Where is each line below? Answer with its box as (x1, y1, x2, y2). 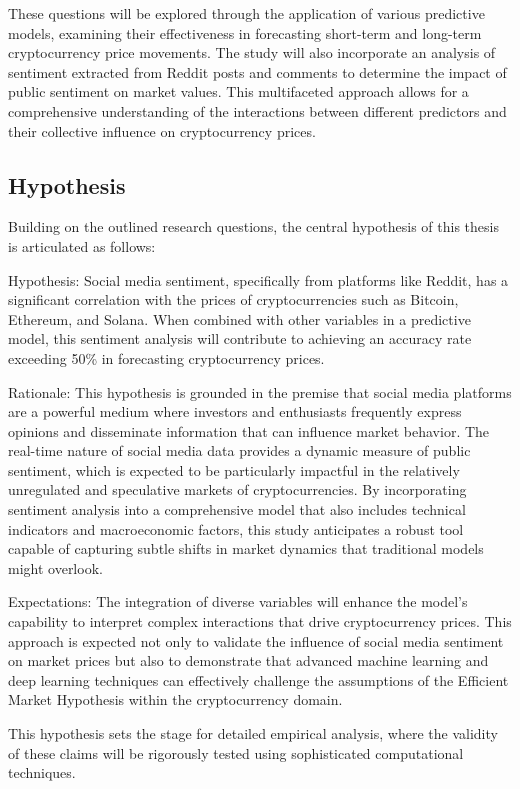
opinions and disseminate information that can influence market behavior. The (8, 420, 490, 441)
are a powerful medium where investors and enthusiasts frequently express (8, 401, 462, 422)
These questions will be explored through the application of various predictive (8, 3, 485, 23)
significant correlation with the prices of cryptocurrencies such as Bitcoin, (8, 289, 459, 310)
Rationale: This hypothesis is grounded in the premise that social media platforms (8, 381, 512, 402)
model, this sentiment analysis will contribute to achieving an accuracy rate (8, 328, 472, 349)
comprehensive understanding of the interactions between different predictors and (8, 100, 507, 121)
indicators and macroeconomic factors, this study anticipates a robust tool (8, 518, 464, 539)
